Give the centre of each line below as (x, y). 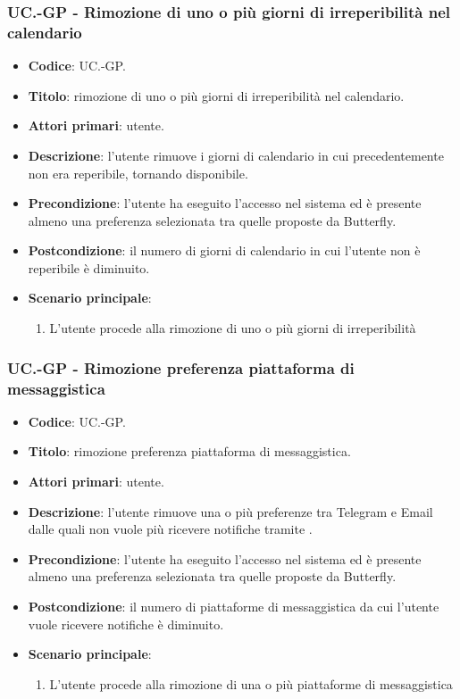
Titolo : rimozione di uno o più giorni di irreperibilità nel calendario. (216, 95)
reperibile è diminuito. (89, 267)
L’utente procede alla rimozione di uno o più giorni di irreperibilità (233, 328)
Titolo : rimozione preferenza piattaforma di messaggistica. (189, 451)
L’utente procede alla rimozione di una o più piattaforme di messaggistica (251, 683)
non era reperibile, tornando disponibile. (138, 173)
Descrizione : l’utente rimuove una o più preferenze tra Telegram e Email (230, 511)
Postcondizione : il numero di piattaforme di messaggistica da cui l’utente (234, 606)
